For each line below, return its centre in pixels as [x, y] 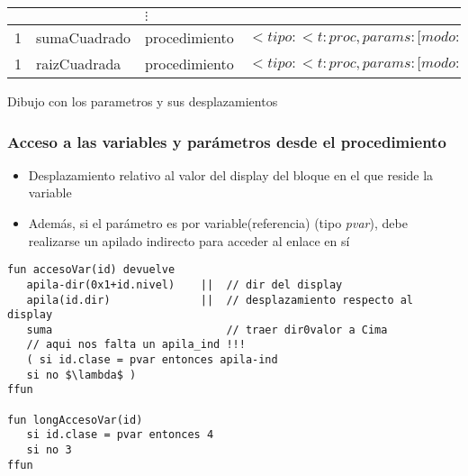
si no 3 [49, 450]
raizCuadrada [79, 64]
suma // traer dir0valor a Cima [207, 330]
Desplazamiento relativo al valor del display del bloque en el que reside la [231, 174]
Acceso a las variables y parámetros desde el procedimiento [227, 141]
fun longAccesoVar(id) [75, 420]
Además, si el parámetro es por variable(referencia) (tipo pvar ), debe [218, 223]
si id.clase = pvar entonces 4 [120, 435]
